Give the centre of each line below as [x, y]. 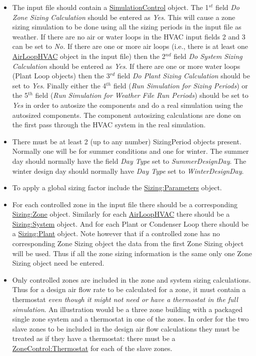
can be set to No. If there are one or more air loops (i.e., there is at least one [130, 46]
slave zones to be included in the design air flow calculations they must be [126, 328]
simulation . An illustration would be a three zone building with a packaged [127, 309]
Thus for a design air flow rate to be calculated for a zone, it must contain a [129, 289]
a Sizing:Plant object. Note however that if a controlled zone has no [116, 233]
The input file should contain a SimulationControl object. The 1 [110, 7]
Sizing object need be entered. [58, 263]
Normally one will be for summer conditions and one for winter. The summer [130, 151]
